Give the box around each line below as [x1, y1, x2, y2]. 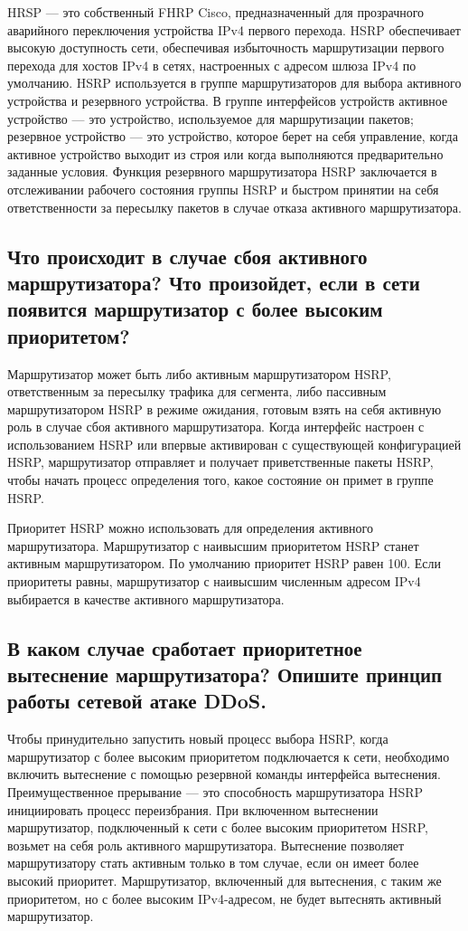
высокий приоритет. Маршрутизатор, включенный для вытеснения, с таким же [7, 870, 442, 889]
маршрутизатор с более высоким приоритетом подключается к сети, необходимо [7, 746, 450, 765]
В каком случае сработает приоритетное [7, 633, 362, 661]
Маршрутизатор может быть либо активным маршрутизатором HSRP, [7, 364, 391, 383]
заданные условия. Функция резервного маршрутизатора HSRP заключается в [7, 162, 437, 181]
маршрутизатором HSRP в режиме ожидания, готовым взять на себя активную [7, 399, 442, 418]
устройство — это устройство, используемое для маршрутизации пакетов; [7, 109, 414, 128]
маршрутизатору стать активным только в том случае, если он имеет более [7, 853, 419, 872]
